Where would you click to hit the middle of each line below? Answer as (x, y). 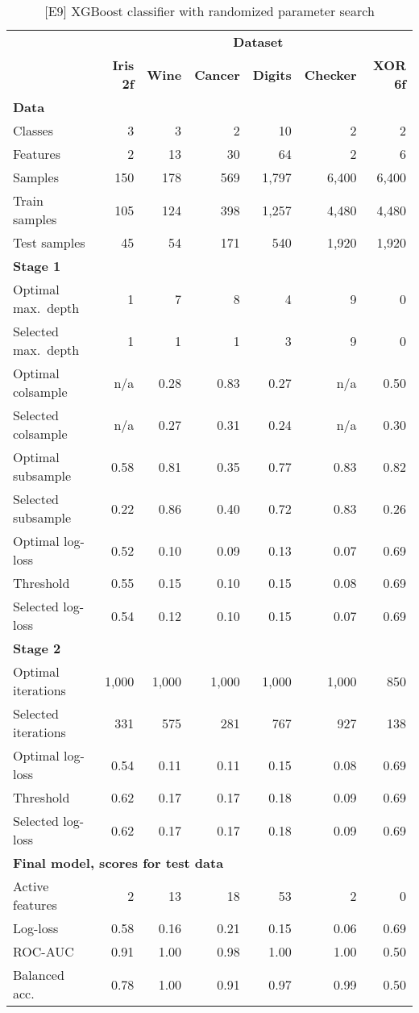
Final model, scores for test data (118, 863)
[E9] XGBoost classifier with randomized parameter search (209, 11)
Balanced (39, 975)
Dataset (258, 42)
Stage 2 (37, 648)
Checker (330, 74)
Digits (272, 74)
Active (31, 886)
